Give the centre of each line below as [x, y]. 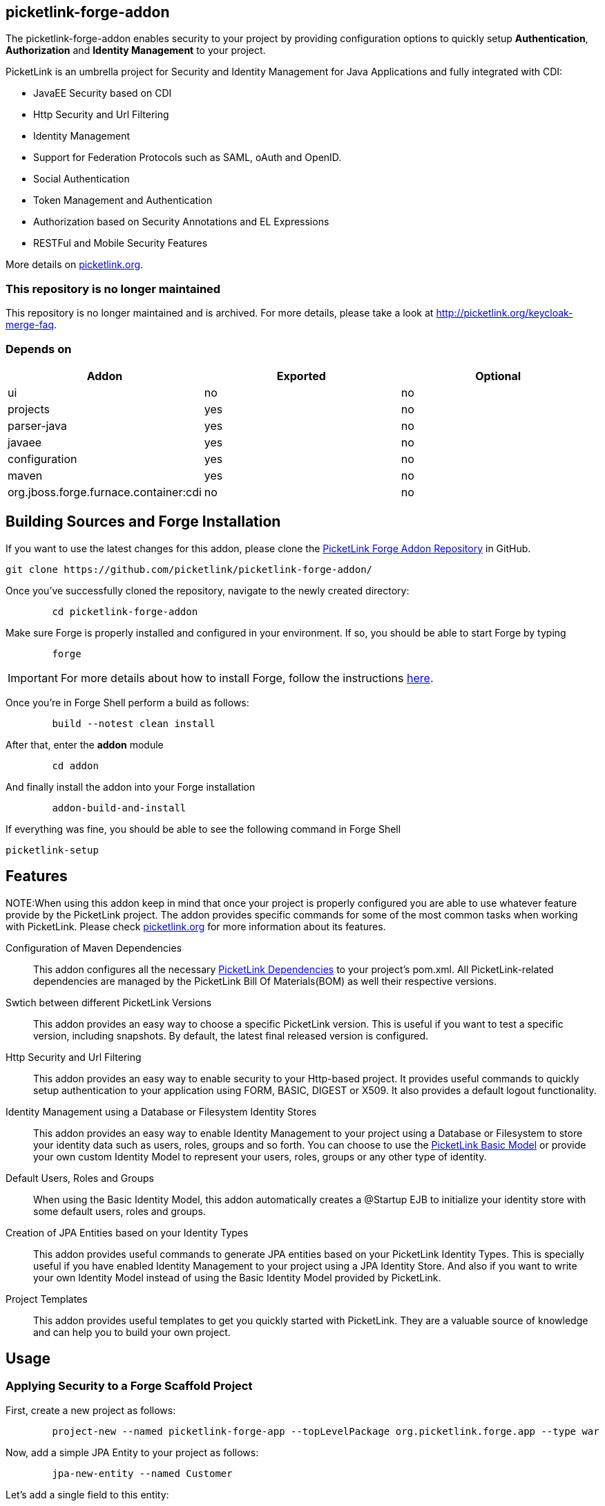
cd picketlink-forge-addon [125, 611]
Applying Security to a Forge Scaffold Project [129, 1386]
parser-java [38, 425]
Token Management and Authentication [123, 200]
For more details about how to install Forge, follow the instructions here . [247, 678]
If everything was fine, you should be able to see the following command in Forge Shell [203, 829]
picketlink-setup [52, 850]
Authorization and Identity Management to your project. [136, 50]
